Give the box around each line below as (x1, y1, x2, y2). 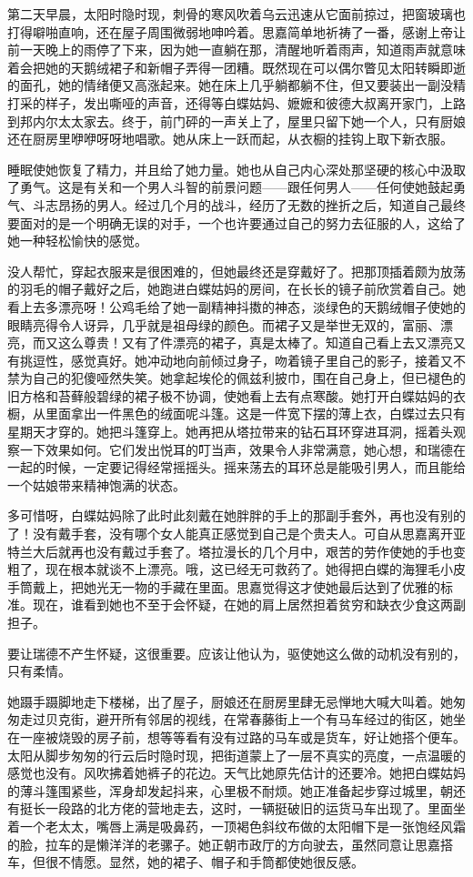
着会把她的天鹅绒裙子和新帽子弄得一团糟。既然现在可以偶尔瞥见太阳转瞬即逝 (7, 57, 466, 76)
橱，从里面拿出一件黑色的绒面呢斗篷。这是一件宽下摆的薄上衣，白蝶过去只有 (7, 404, 466, 423)
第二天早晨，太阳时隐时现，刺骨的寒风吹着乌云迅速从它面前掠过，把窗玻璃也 (7, 5, 466, 23)
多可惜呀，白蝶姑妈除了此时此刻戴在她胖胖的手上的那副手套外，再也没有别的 (7, 506, 466, 525)
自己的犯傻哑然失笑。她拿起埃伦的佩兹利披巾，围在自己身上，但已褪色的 (32, 368, 466, 388)
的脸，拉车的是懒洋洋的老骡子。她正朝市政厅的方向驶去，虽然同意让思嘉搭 (7, 834, 453, 853)
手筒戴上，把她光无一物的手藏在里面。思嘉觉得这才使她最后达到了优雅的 (7, 577, 440, 596)
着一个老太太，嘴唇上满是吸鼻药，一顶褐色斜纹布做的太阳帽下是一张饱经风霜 (7, 816, 466, 835)
